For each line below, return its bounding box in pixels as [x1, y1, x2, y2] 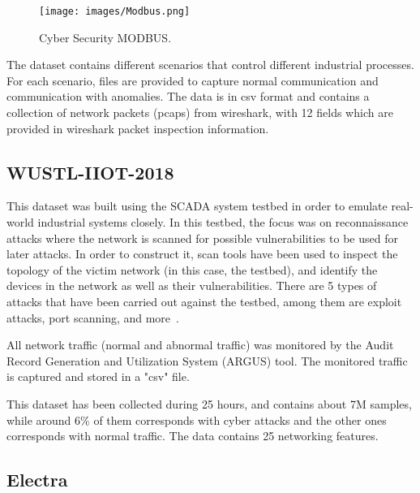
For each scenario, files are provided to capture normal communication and [6, 71, 379, 89]
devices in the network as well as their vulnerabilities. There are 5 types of [6, 277, 377, 294]
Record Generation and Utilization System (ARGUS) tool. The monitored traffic [6, 352, 408, 369]
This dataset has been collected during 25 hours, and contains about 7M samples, [6, 395, 412, 412]
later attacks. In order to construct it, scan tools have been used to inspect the [6, 245, 398, 262]
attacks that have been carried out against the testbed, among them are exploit [6, 292, 402, 309]
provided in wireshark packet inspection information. [6, 119, 269, 136]
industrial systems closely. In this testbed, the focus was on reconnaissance [37, 214, 409, 231]
